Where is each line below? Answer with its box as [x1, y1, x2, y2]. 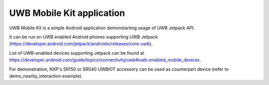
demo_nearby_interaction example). [9, 73, 83, 79]
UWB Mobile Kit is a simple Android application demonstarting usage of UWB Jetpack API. [9, 25, 195, 31]
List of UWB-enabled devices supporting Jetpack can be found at [9, 50, 144, 56]
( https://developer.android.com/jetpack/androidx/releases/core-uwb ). [9, 41, 153, 47]
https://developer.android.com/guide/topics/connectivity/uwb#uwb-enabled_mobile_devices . [9, 57, 201, 63]
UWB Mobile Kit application [9, 7, 126, 18]
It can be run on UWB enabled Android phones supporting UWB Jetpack [9, 34, 158, 40]
